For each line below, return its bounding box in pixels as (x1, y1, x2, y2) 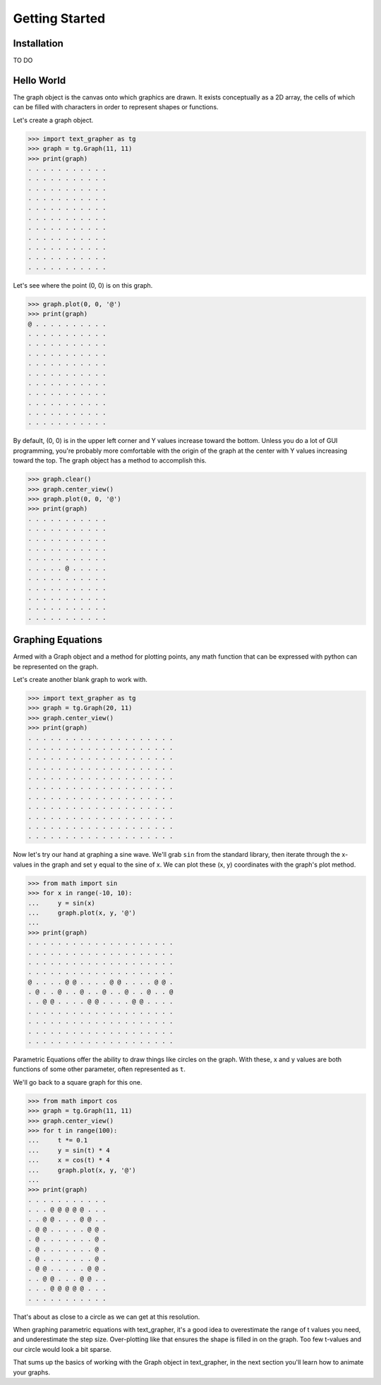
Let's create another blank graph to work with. (13, 675, 148, 683)
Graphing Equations (13, 634, 102, 646)
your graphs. (13, 1368, 51, 1377)
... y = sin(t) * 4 (28, 1146, 111, 1154)
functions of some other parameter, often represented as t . (13, 1065, 186, 1073)
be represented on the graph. (13, 662, 99, 671)
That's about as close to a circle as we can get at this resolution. (13, 1312, 200, 1321)
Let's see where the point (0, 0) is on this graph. (13, 281, 153, 289)
